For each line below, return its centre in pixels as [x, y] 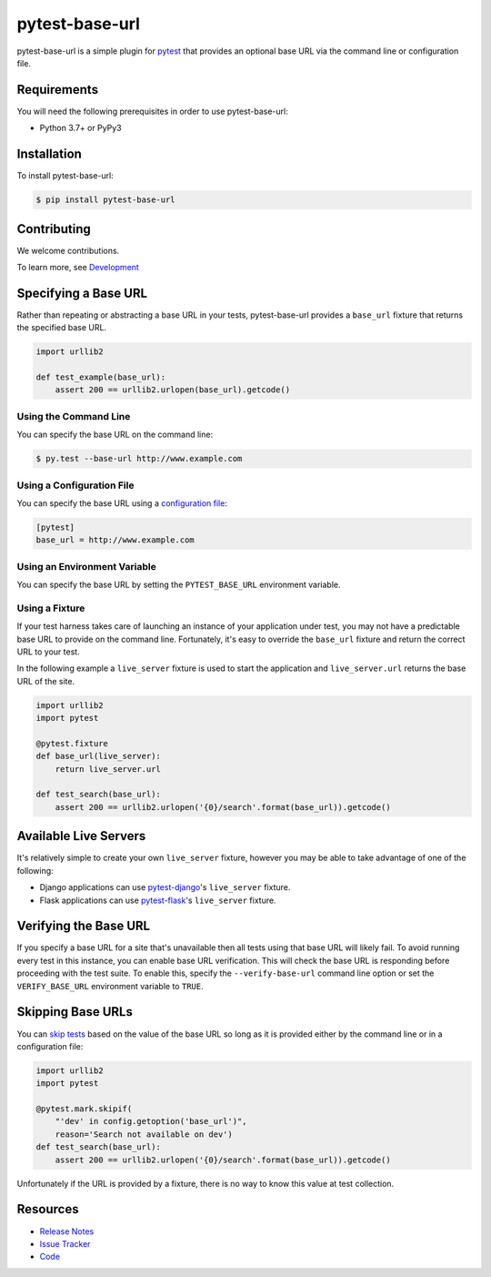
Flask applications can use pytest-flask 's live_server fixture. [158, 900]
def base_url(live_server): [98, 756]
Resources [48, 1209]
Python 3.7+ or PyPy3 [80, 128]
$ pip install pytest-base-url [106, 200]
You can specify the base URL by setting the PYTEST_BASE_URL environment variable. [179, 585]
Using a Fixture [51, 608]
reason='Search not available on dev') [144, 1134]
